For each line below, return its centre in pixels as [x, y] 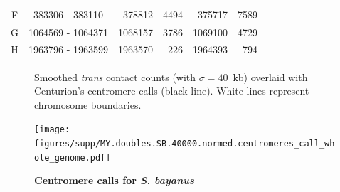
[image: [52, 130]
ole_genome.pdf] [73, 158]
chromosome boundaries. [88, 104]
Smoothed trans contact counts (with [115, 76]
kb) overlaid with [270, 76]
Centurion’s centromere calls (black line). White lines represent [172, 91]
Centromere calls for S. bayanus [114, 180]
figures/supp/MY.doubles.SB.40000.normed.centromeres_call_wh [185, 143]
